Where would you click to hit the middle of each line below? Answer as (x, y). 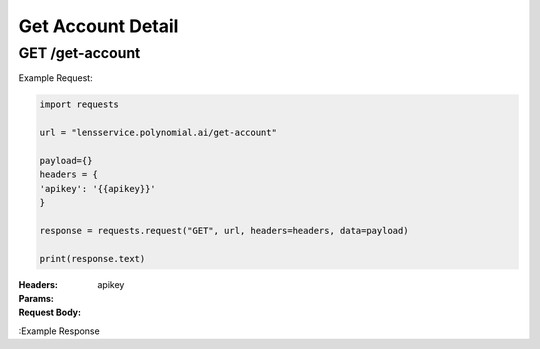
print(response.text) (92, 258)
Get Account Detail (98, 26)
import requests (79, 104)
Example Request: (56, 78)
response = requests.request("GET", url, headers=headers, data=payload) (224, 230)
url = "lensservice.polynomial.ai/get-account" (158, 133)
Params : (36, 299)
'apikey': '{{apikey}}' (98, 188)
